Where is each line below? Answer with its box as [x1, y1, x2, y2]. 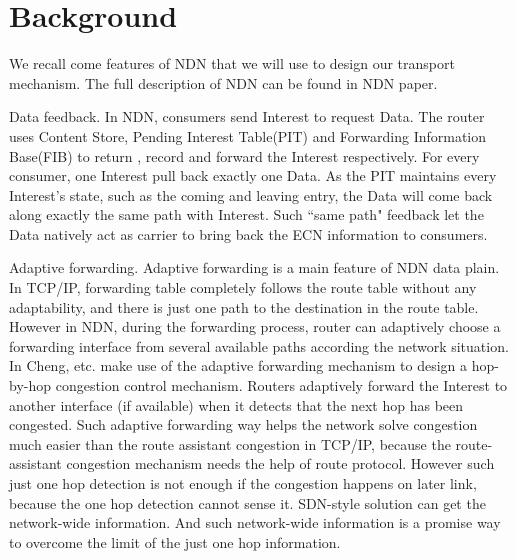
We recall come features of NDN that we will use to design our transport [9, 53, 455, 74]
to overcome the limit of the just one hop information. [9, 531, 341, 552]
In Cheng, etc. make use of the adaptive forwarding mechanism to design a [9, 355, 467, 376]
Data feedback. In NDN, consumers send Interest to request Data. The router [9, 106, 485, 127]
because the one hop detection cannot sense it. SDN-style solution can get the [9, 492, 486, 513]
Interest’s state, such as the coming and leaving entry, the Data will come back [9, 184, 493, 205]
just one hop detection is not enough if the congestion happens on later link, [9, 473, 477, 493]
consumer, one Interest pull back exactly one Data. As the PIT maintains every [9, 165, 497, 186]
